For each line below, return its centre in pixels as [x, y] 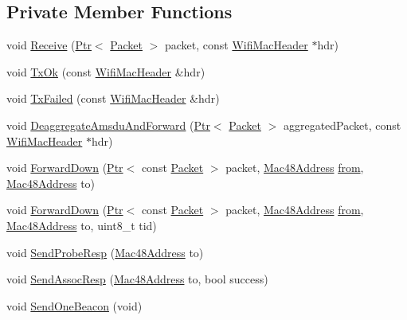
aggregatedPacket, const [342, 125]
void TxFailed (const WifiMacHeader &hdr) [113, 98]
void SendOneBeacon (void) [74, 305]
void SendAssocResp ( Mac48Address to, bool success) [137, 279]
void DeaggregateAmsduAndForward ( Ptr [108, 125]
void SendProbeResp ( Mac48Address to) [105, 252]
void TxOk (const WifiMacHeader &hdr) [106, 71]
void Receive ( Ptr [49, 45]
